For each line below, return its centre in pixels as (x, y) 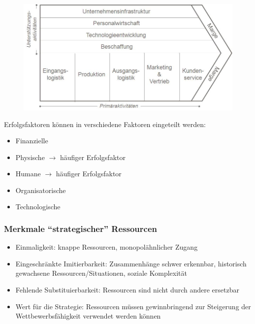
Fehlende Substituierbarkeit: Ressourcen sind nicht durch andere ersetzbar (127, 290)
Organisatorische (41, 190)
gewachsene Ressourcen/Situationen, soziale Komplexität (101, 273)
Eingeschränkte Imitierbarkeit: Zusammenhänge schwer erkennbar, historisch (131, 263)
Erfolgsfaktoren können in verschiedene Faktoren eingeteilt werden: (105, 124)
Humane (28, 174)
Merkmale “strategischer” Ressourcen (80, 228)
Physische (30, 157)
